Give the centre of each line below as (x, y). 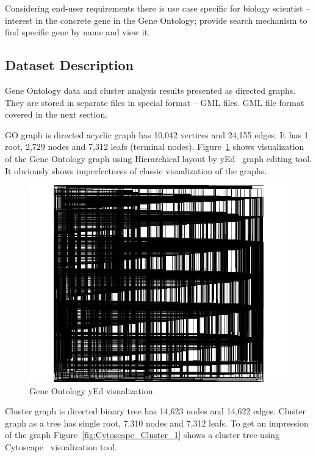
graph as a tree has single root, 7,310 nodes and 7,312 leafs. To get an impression (157, 423)
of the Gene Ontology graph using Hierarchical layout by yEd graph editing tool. (159, 158)
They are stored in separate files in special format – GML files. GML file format (155, 102)
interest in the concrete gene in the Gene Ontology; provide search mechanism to (156, 20)
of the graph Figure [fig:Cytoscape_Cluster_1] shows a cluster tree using (142, 435)
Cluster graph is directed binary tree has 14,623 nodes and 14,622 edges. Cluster (156, 411)
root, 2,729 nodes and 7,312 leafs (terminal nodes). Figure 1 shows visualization (155, 147)
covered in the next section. (56, 114)
